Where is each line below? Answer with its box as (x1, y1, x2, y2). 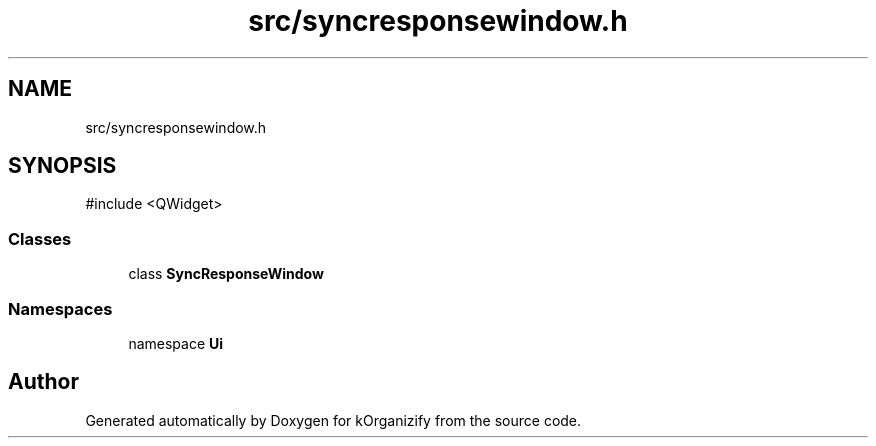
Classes (8, 228, 72, 249)
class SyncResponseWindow (128, 265, 324, 283)
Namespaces (8, 298, 113, 319)
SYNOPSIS (8, 153, 117, 179)
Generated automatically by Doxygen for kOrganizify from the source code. (85, 411, 582, 429)
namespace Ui (128, 334, 224, 352)
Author (8, 369, 79, 395)
